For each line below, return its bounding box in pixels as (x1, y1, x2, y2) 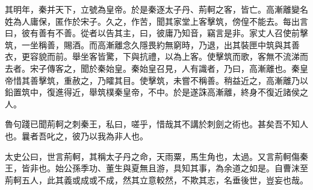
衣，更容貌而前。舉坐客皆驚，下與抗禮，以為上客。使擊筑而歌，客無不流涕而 (5, 50, 308, 63)
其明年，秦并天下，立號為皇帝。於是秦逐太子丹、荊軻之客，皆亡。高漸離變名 (5, 3, 308, 15)
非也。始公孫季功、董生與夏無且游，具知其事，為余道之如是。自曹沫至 (29, 162, 308, 174)
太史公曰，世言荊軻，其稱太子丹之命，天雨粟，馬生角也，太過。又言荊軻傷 (5, 150, 300, 162)
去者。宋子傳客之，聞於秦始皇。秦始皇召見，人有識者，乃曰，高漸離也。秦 (5, 62, 300, 74)
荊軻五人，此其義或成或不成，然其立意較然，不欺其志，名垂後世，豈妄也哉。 (5, 173, 308, 186)
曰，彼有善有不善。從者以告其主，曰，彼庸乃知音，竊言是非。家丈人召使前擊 (5, 27, 308, 39)
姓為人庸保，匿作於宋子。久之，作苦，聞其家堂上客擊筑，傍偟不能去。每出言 (5, 14, 308, 27)
